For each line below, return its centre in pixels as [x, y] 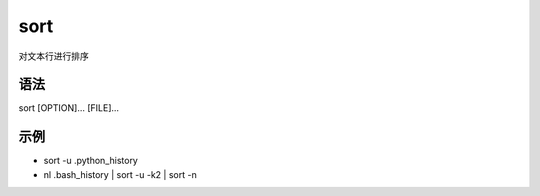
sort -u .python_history [91, 161]
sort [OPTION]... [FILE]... [69, 108]
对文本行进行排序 [53, 56]
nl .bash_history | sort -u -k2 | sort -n [120, 174]
